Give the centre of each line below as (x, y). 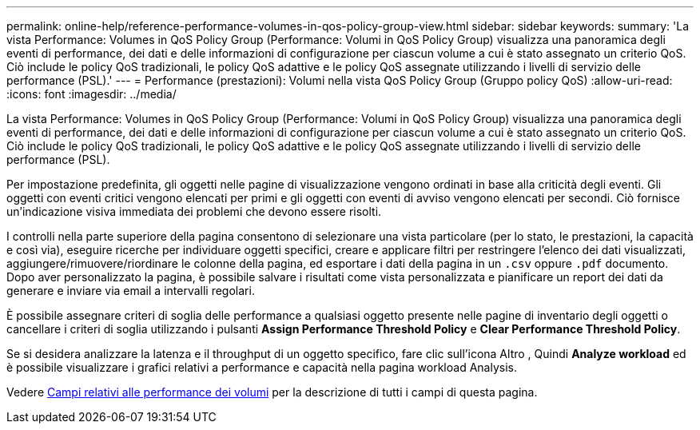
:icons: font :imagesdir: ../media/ (91, 94)
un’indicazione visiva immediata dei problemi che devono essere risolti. (194, 211)
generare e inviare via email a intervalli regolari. (131, 291)
